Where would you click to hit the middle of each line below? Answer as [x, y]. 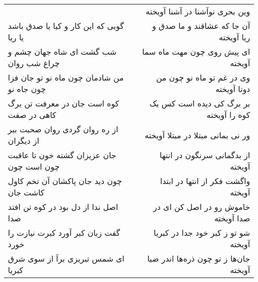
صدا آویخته [232, 218]
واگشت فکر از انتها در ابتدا [205, 181]
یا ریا [16, 37]
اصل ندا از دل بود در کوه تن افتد [63, 207]
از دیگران [24, 141]
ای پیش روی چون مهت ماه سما [196, 51]
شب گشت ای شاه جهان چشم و [62, 51]
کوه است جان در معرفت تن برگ [64, 103]
